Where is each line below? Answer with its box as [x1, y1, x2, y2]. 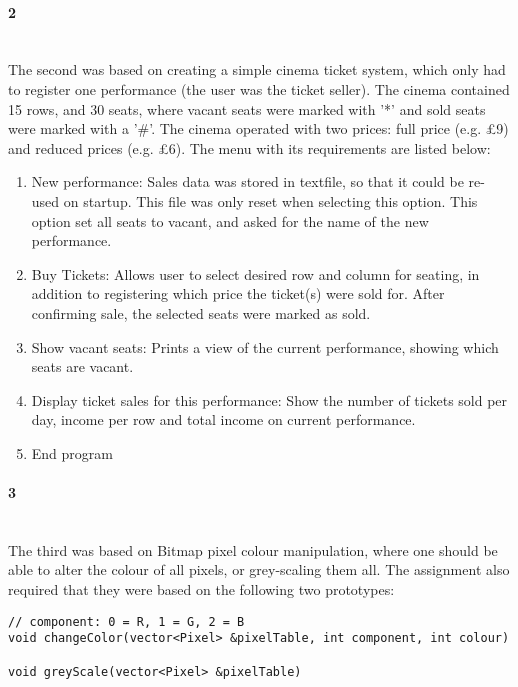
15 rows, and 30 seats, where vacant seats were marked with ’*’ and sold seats [8, 98, 486, 119]
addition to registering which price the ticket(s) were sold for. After [31, 283, 445, 304]
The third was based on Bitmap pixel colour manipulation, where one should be [8, 539, 498, 560]
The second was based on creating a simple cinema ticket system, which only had [8, 59, 506, 80]
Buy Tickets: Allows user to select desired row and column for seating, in [31, 263, 480, 284]
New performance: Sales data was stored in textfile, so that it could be [31, 171, 464, 192]
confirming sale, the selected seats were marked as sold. [31, 302, 371, 323]
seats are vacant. [31, 356, 134, 377]
